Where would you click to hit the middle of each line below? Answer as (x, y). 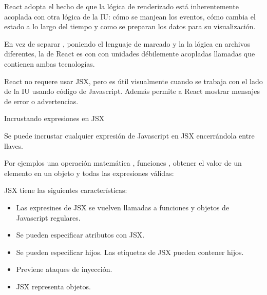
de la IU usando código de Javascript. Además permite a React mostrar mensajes (132, 91)
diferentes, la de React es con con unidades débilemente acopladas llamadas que (130, 54)
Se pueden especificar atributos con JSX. (80, 235)
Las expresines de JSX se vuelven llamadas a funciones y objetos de (123, 207)
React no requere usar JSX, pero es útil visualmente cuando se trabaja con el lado (133, 81)
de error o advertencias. (41, 101)
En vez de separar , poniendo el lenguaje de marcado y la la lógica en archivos (127, 43)
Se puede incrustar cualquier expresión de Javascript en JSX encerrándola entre (129, 135)
